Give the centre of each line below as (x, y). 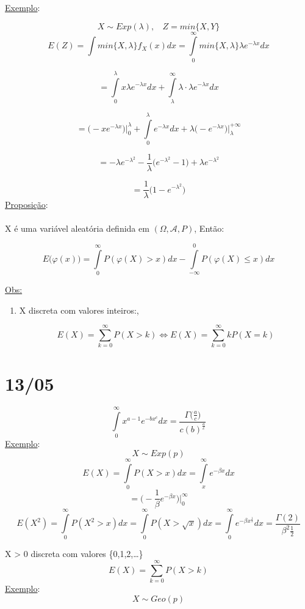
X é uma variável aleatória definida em (77, 228)
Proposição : (27, 205)
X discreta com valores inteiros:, (79, 310)
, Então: (209, 228)
